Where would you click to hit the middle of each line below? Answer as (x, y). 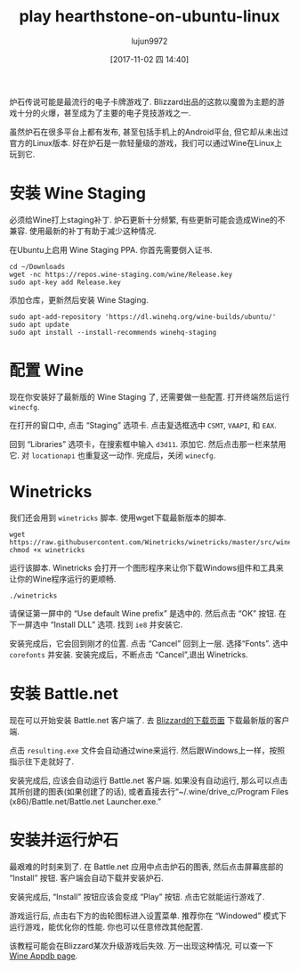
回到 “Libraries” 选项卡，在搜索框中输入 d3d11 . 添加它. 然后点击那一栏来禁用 (148, 444)
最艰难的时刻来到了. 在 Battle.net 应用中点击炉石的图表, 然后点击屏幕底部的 (146, 867)
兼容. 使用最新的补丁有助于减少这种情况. (83, 231)
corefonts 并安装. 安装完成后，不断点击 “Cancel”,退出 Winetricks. (129, 654)
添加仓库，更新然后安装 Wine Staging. (79, 299)
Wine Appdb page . (44, 956)
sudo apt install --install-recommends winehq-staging (113, 332)
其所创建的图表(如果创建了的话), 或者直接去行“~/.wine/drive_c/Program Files (149, 791)
